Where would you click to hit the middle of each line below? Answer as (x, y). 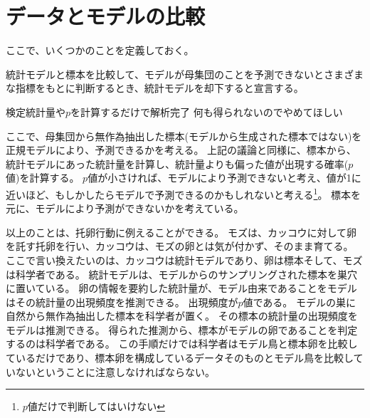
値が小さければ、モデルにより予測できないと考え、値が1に (224, 178)
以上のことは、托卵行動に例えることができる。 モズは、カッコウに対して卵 (181, 232)
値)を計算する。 (43, 178)
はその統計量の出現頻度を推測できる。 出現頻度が (122, 302)
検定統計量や (36, 111)
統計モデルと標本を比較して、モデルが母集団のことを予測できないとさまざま (185, 74)
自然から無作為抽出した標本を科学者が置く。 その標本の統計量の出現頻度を (182, 316)
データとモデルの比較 (106, 16)
